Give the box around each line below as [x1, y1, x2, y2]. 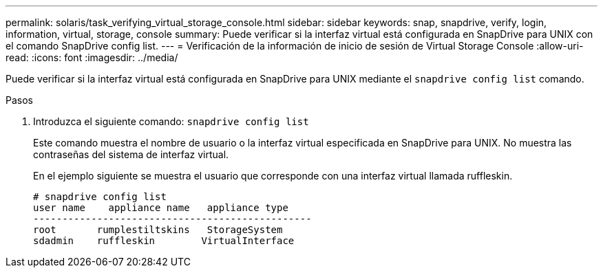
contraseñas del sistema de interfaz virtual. [33, 149, 229, 160]
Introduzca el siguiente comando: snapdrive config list [33, 116, 309, 127]
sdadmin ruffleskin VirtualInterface [33, 235, 295, 246]
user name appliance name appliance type [33, 202, 288, 213]
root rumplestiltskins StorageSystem [33, 224, 283, 235]
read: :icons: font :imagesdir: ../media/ [6, 52, 178, 63]
